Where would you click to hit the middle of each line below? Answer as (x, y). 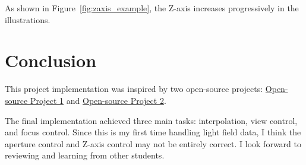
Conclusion (51, 60)
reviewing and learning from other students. (85, 155)
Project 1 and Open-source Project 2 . (98, 100)
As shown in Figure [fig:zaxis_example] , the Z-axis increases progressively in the (152, 8)
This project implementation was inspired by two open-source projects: (134, 89)
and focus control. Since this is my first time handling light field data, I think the (153, 132)
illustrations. (28, 19)
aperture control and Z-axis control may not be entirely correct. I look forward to (153, 143)
